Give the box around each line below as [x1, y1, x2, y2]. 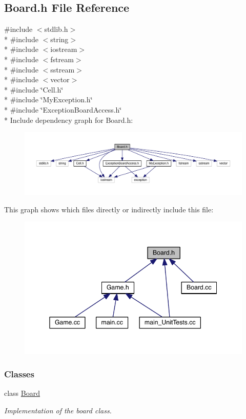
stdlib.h [44, 24, 68, 34]
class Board [4, 388, 40, 398]
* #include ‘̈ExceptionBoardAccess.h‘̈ [4, 104, 122, 115]
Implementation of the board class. [4, 405, 112, 415]
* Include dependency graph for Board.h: [4, 114, 133, 125]
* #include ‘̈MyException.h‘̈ [4, 94, 93, 105]
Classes [4, 368, 34, 380]
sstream [50, 64, 75, 75]
